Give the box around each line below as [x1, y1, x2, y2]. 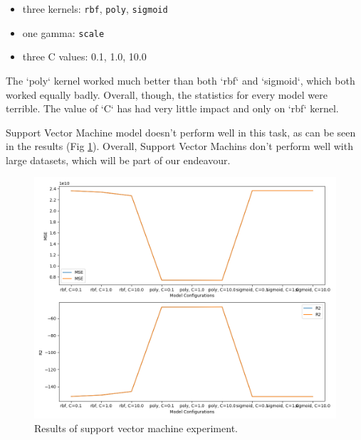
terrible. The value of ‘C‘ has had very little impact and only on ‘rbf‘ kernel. [6, 101, 339, 116]
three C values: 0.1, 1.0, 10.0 [22, 49, 147, 64]
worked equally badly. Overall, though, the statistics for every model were [6, 87, 328, 102]
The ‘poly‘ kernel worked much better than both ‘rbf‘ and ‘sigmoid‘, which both [6, 73, 355, 87]
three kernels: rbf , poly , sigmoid [22, 1, 168, 16]
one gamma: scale [22, 25, 105, 40]
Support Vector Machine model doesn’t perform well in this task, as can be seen [6, 124, 356, 139]
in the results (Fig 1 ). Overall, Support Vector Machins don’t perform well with [6, 139, 353, 154]
